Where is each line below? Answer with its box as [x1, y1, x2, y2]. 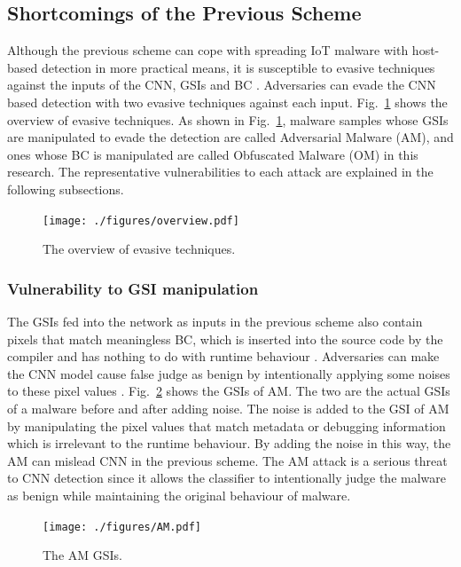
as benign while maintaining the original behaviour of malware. [7, 485, 351, 504]
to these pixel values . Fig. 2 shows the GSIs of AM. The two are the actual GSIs [7, 382, 450, 400]
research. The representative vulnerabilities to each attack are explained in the [7, 162, 434, 181]
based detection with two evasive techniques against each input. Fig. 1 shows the [7, 92, 448, 111]
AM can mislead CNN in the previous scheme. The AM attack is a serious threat [7, 451, 448, 469]
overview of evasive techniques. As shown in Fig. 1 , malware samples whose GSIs [7, 110, 449, 129]
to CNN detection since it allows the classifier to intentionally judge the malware [7, 469, 447, 487]
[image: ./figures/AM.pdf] [43, 520, 201, 533]
